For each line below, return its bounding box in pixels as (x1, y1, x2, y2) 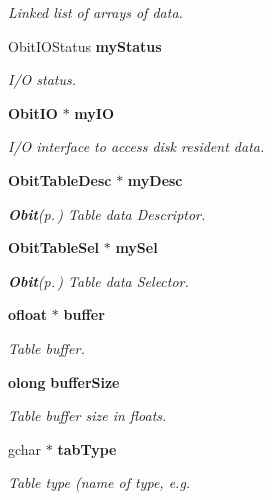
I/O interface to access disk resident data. (8, 136, 265, 157)
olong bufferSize (8, 371, 120, 392)
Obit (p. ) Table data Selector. (8, 270, 189, 291)
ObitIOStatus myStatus (8, 35, 162, 56)
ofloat (8, 304, 48, 325)
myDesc (127, 169, 183, 190)
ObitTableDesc (8, 169, 112, 190)
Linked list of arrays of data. (8, 2, 183, 22)
